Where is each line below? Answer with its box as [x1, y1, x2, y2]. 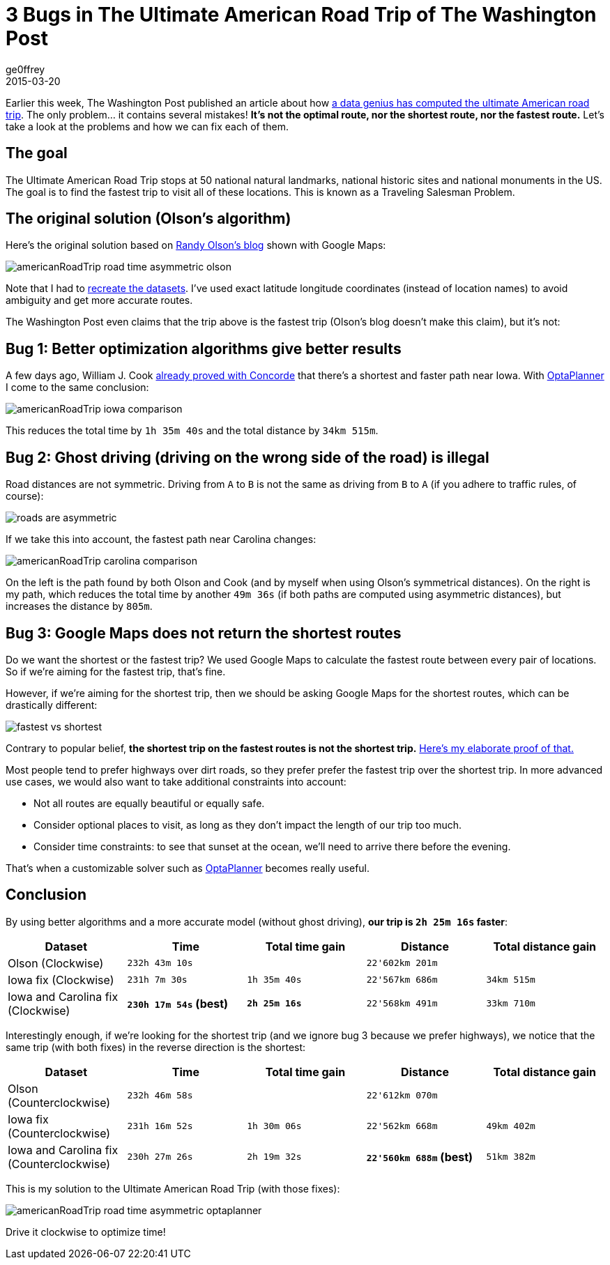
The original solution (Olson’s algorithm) [6, 210, 291, 228]
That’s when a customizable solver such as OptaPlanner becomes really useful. [6, 861, 370, 874]
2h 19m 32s [247, 1151, 302, 1163]
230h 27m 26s [127, 1151, 193, 1163]
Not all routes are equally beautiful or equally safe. [33, 797, 265, 809]
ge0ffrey [6, 63, 45, 75]
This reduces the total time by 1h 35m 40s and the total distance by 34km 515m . [6, 424, 379, 437]
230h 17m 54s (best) [127, 996, 229, 1011]
